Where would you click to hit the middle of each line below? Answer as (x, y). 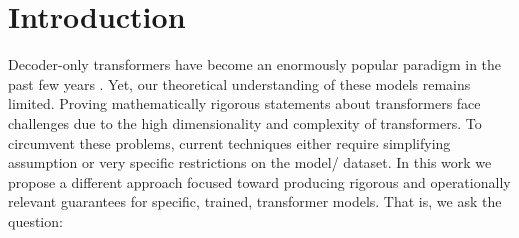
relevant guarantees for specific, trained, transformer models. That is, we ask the (255, 201)
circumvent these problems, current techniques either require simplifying (229, 142)
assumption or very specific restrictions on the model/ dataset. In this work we (250, 162)
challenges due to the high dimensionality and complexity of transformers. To (245, 122)
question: (35, 220)
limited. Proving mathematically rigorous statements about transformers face (244, 103)
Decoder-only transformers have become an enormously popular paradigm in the (255, 64)
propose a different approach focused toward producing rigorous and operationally (259, 181)
